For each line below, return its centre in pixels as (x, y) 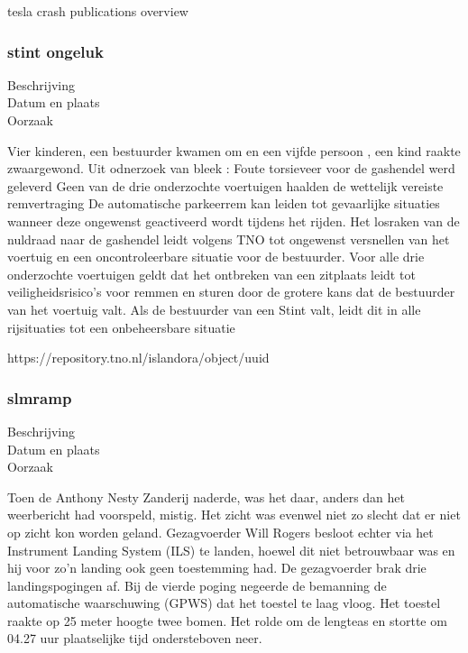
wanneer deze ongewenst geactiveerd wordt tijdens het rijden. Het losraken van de (234, 221)
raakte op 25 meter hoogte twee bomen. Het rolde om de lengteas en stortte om (227, 620)
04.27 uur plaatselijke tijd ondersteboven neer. (135, 638)
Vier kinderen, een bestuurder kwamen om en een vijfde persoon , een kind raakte (234, 150)
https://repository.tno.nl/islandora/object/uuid (138, 358)
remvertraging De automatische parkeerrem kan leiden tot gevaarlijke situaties (224, 203)
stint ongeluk (55, 51)
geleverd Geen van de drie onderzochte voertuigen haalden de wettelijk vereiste (225, 185)
